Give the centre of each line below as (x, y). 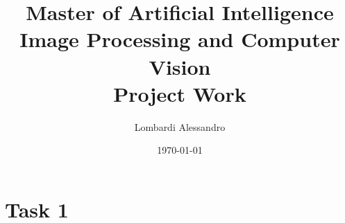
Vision (180, 66)
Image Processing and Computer (180, 39)
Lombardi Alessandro (180, 126)
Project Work (180, 93)
